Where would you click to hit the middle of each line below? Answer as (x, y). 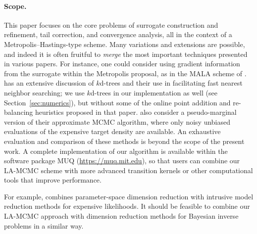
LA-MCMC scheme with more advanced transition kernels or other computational (128, 170)
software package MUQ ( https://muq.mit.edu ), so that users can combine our (122, 161)
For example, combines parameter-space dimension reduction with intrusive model (129, 196)
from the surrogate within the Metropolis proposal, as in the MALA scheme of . (125, 73)
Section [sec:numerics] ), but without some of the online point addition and (117, 102)
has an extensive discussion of (49, 83)
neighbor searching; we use (44, 92)
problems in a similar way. (44, 225)
